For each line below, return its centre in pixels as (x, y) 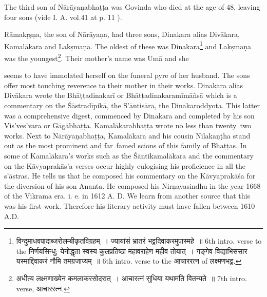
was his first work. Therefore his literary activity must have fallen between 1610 (130, 206)
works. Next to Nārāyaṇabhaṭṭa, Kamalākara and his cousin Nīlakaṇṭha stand (127, 135)
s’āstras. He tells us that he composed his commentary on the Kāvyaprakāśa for (130, 176)
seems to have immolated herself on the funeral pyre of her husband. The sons (127, 75)
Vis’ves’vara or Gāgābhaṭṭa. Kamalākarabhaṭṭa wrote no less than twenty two (128, 125)
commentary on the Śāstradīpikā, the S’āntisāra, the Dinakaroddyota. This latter (132, 105)
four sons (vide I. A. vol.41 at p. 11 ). (63, 17)
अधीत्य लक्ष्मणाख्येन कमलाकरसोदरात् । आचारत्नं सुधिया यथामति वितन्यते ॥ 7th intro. (131, 278)
